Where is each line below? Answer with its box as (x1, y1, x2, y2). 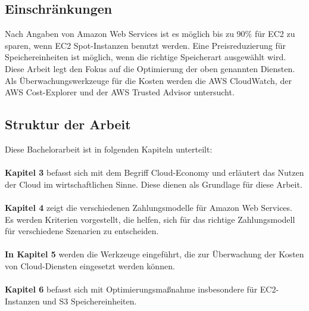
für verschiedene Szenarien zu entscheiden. (5, 225, 159, 237)
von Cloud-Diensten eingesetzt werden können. (5, 259, 175, 272)
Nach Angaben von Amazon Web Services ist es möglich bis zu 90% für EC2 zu (5, 27, 295, 40)
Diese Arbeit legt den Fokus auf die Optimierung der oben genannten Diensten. (5, 62, 295, 74)
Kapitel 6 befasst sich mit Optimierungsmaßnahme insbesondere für (5, 283, 258, 296)
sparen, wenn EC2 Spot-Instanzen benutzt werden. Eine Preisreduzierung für (5, 39, 286, 51)
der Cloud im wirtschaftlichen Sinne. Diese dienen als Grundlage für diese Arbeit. (5, 178, 302, 190)
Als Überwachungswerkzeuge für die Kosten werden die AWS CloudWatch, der (5, 74, 292, 86)
